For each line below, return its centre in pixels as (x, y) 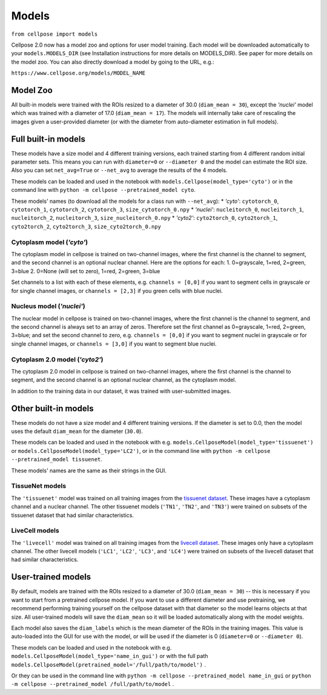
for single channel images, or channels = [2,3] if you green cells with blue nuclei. (117, 291)
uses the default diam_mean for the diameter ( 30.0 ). (77, 431)
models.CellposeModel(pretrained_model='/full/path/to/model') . (108, 664)
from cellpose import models (54, 34)
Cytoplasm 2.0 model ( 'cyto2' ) (57, 359)
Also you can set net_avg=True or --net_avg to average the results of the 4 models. (119, 170)
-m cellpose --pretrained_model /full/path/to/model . (93, 684)
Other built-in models (52, 408)
